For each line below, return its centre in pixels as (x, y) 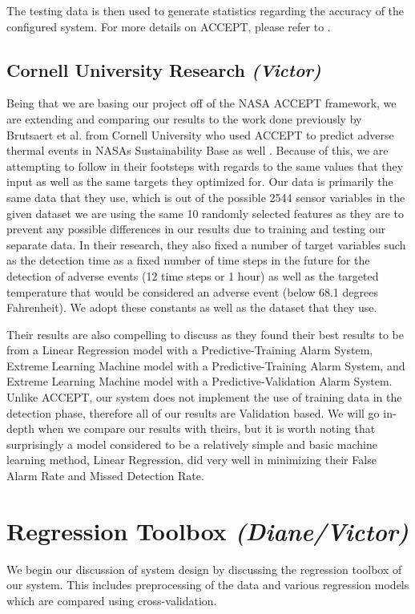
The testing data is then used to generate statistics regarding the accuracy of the (205, 10)
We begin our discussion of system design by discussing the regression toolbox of (204, 569)
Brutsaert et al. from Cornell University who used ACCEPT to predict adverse (200, 134)
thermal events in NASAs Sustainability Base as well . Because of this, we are (197, 150)
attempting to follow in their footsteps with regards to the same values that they (205, 166)
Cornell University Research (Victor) (164, 69)
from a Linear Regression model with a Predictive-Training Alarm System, (190, 350)
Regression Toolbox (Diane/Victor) (208, 531)
